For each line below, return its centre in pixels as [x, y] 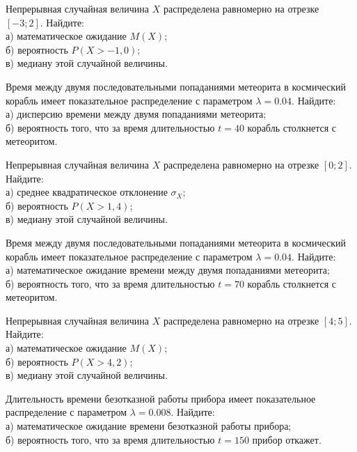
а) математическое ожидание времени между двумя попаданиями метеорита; [168, 270]
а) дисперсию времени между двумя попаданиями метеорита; [136, 114]
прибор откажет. [287, 439]
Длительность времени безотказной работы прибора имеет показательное [161, 398]
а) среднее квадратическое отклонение [87, 192]
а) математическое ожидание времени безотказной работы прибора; [149, 426]
